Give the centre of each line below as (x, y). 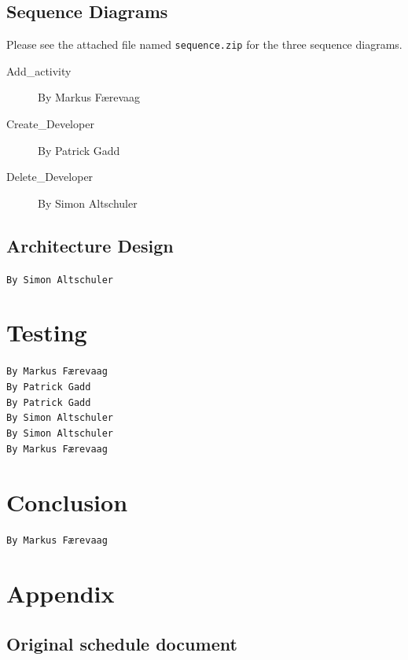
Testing (47, 332)
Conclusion (67, 501)
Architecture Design (90, 245)
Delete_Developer (50, 177)
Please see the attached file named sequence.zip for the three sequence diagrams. (204, 44)
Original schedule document (122, 643)
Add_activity (39, 70)
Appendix (61, 594)
